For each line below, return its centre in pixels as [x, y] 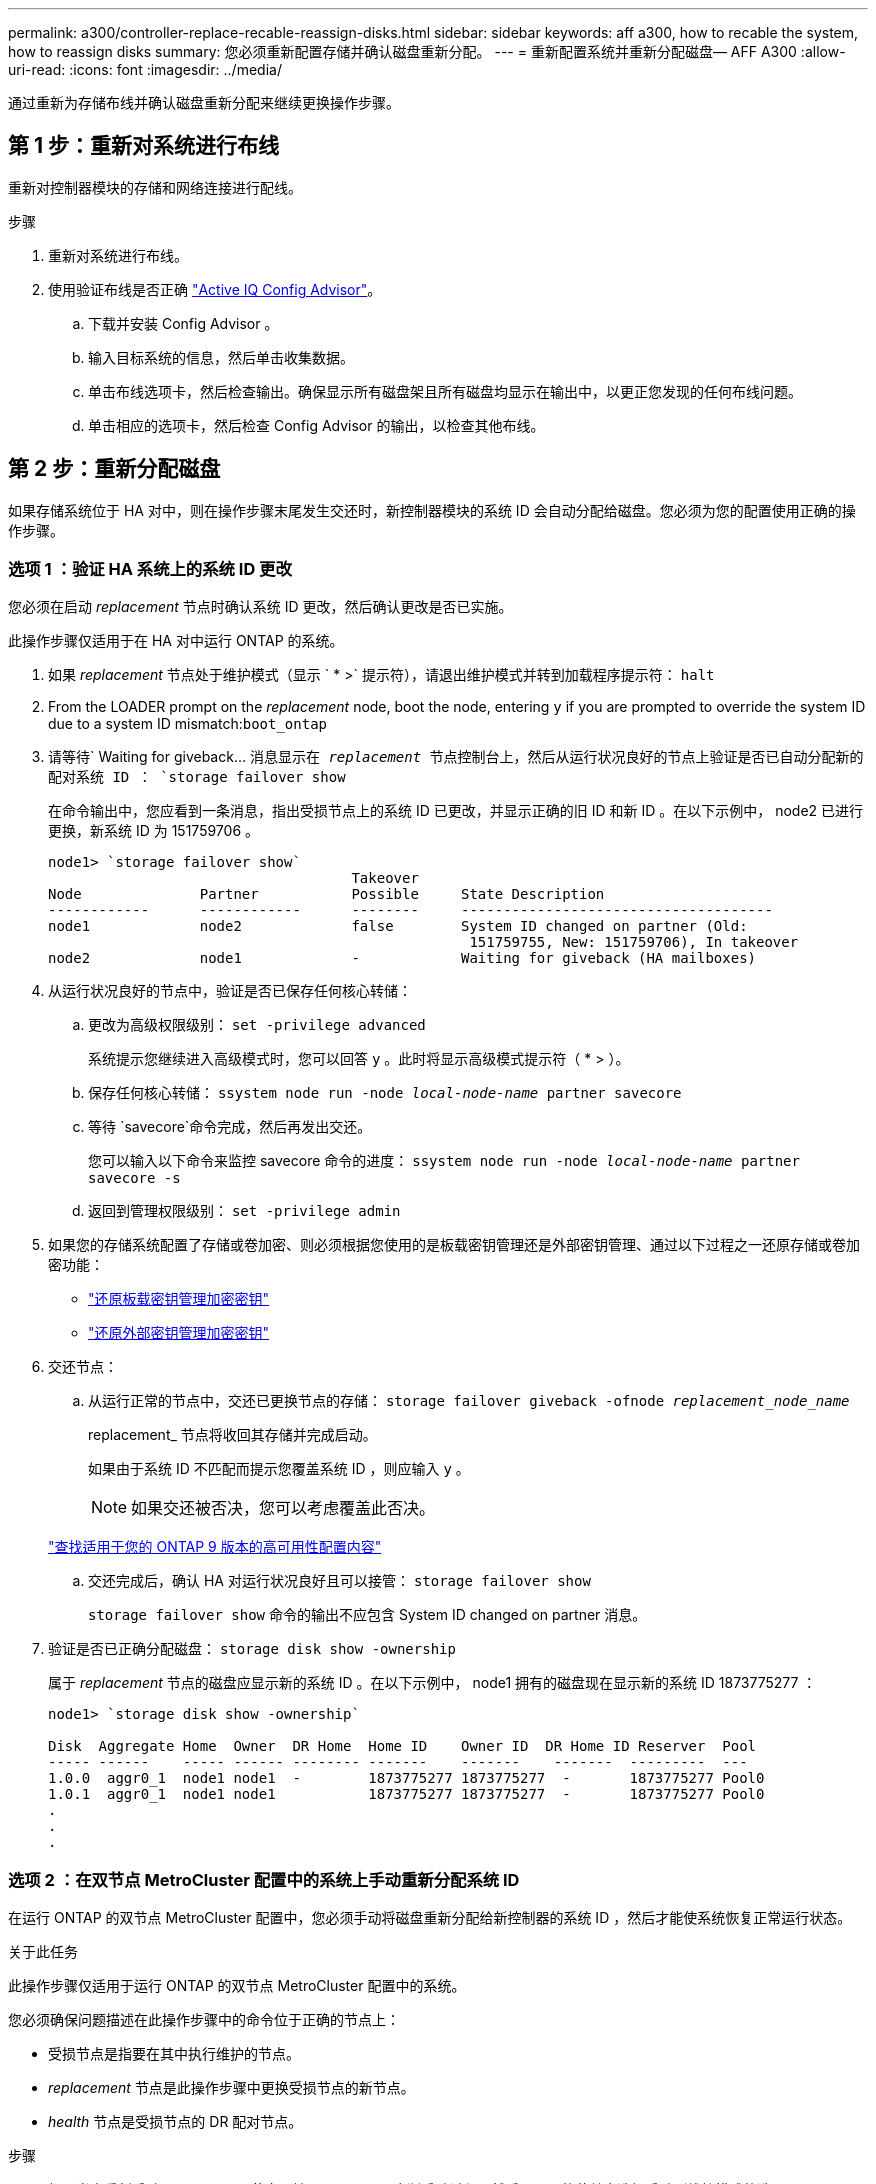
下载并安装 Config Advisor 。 [183, 323]
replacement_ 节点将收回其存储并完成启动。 [232, 1435]
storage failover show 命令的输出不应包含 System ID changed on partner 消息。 [367, 1615]
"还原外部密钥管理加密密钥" [179, 1333]
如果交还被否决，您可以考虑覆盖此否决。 [283, 1508]
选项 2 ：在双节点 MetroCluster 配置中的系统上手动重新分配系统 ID [264, 1879]
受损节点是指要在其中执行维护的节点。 [174, 2054]
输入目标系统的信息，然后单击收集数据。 [221, 357]
